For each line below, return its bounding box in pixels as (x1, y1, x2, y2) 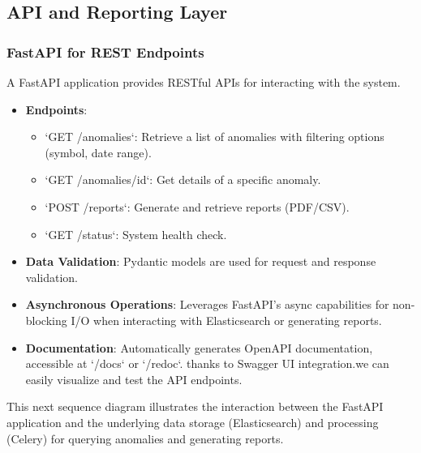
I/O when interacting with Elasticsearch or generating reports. (71, 311, 382, 328)
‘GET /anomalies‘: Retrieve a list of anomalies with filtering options (45, 128, 384, 145)
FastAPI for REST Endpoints (6, 41, 204, 62)
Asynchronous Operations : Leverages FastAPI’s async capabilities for (25, 296, 389, 313)
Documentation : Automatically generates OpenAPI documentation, (25, 339, 373, 356)
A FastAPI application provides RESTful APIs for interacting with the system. (6, 74, 401, 90)
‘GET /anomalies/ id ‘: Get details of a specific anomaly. (45, 171, 321, 188)
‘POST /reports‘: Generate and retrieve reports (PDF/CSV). (45, 198, 350, 215)
